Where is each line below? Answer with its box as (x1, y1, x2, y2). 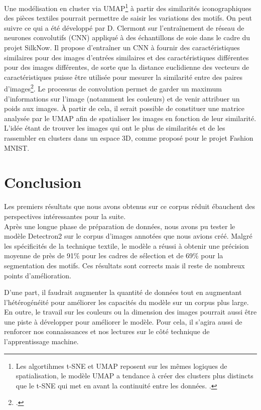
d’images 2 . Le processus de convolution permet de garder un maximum (4, 82, 222, 94)
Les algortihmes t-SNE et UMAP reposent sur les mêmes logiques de (16, 360, 227, 371)
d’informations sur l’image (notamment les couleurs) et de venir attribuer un (4, 93, 240, 104)
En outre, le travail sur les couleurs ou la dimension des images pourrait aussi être (4, 306, 257, 317)
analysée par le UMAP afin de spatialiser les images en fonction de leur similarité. (4, 113, 256, 123)
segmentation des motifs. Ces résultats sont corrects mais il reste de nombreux (4, 260, 245, 270)
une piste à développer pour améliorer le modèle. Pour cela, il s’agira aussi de (4, 316, 242, 327)
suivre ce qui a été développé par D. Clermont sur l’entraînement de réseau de (4, 22, 244, 33)
